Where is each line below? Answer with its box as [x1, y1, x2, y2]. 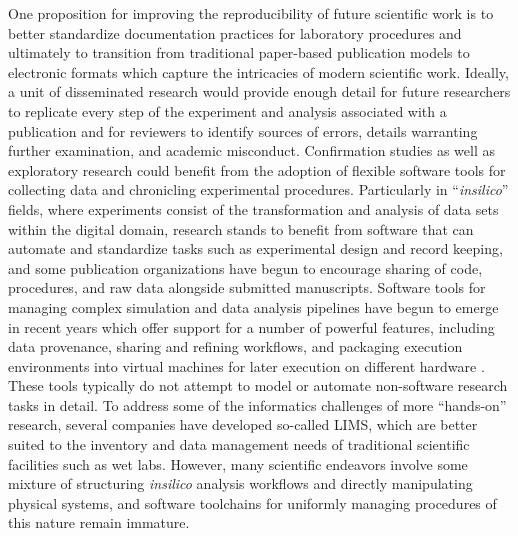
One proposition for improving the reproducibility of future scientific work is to [8, 3, 494, 23]
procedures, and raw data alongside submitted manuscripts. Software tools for [8, 277, 486, 298]
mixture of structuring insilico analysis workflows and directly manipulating [8, 473, 473, 494]
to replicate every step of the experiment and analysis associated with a [8, 100, 447, 121]
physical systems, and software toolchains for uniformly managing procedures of [8, 492, 497, 513]
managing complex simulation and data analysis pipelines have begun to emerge [8, 296, 499, 317]
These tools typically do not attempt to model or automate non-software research [8, 375, 508, 396]
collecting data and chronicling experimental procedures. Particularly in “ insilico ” [8, 179, 509, 200]
